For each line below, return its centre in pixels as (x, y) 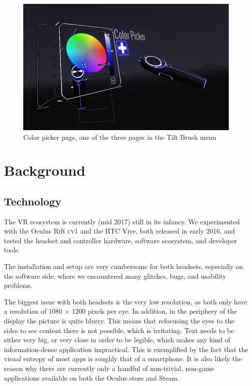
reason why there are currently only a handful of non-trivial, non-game (109, 368)
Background (45, 170)
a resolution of (25, 311)
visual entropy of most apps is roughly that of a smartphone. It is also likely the (123, 359)
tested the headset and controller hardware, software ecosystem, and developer (120, 240)
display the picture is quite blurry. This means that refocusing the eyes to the (119, 321)
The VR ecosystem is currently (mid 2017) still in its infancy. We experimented (122, 221)
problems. (18, 285)
